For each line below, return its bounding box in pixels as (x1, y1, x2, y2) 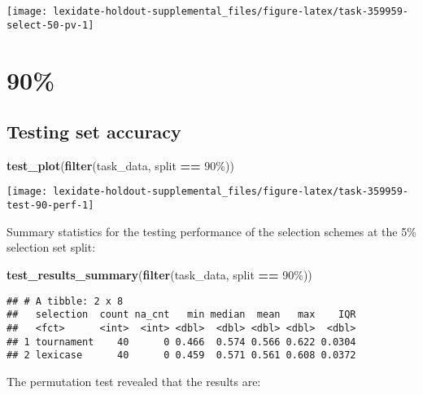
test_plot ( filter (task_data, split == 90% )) (7, 156, 234, 173)
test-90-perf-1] (7, 200, 94, 212)
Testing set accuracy (7, 119, 181, 144)
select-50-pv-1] (7, 19, 94, 31)
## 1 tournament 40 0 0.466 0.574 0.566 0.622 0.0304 (7, 336, 356, 348)
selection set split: (7, 239, 96, 256)
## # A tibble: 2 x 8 (7, 295, 124, 307)
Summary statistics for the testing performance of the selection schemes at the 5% (7, 222, 416, 239)
